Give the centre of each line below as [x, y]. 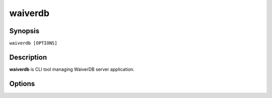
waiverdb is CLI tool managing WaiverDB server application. [72, 69]
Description [28, 57]
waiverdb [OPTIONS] [33, 43]
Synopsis [24, 31]
